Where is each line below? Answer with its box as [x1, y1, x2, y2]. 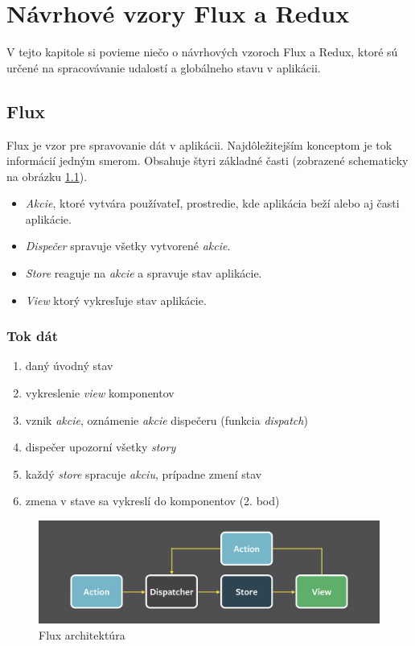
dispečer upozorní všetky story [25, 438, 176, 455]
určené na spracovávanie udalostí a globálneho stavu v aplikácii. [6, 59, 321, 76]
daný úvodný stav [25, 357, 113, 374]
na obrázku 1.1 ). [6, 167, 88, 184]
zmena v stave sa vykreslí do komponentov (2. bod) [25, 492, 280, 509]
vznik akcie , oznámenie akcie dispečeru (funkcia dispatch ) [25, 411, 308, 428]
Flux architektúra [39, 626, 125, 643]
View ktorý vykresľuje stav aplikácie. [25, 291, 207, 308]
